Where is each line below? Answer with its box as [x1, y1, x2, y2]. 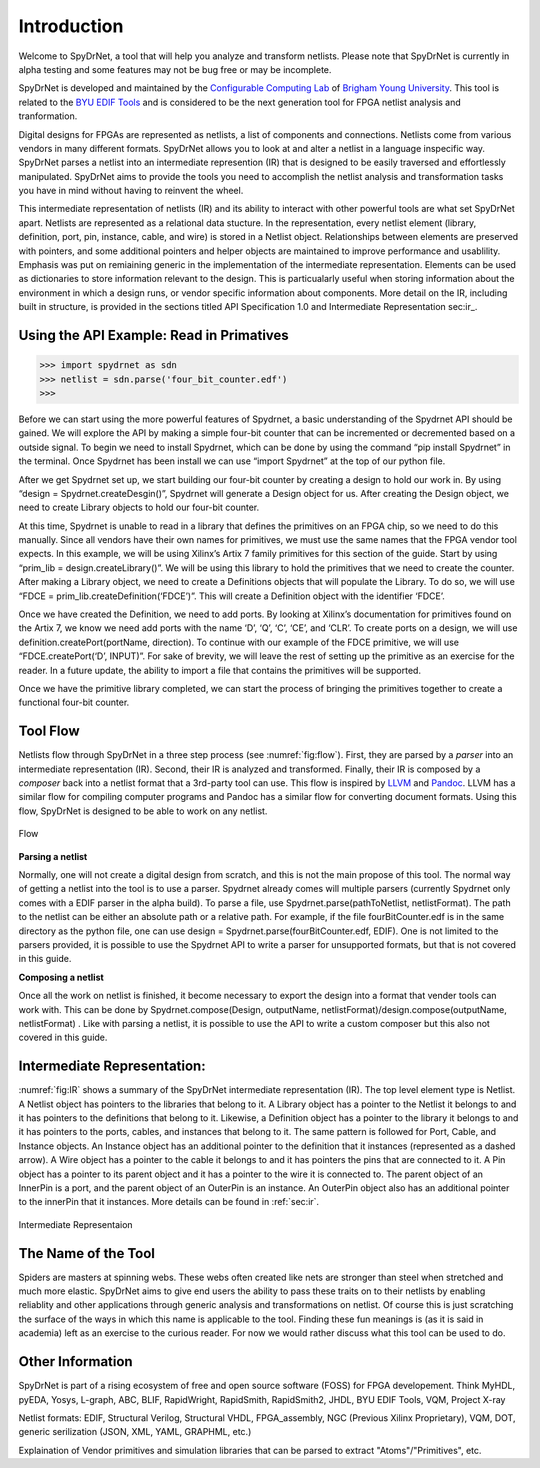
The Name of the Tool [18, 1245, 155, 1262]
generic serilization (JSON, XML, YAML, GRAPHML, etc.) [18, 1426, 252, 1438]
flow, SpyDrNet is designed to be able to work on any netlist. [18, 805, 268, 817]
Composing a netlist [18, 971, 104, 983]
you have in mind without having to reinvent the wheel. [18, 185, 244, 197]
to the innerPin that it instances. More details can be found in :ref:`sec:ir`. [18, 1196, 320, 1208]
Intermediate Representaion [18, 1218, 134, 1230]
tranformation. [18, 110, 78, 122]
